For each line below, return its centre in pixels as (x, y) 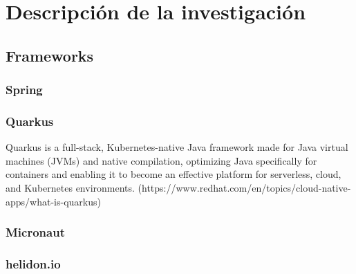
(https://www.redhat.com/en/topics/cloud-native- (244, 188)
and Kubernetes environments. (70, 188)
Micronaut (35, 232)
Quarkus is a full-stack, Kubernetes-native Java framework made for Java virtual (177, 147)
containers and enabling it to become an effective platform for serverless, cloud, (174, 174)
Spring (24, 90)
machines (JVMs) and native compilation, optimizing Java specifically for (161, 160)
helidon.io (33, 263)
